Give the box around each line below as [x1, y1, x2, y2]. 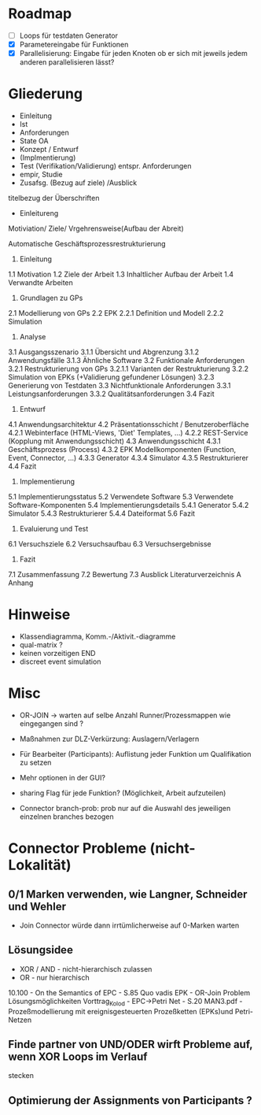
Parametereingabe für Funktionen [19, 40, 129, 49]
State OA [19, 136, 49, 146]
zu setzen [19, 758, 52, 767]
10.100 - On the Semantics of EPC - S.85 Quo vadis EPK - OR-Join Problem [8, 987, 251, 997]
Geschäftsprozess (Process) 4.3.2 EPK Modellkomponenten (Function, [8, 445, 237, 454]
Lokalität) [8, 856, 72, 874]
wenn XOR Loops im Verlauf [8, 1050, 148, 1063]
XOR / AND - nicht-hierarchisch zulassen [19, 964, 153, 973]
